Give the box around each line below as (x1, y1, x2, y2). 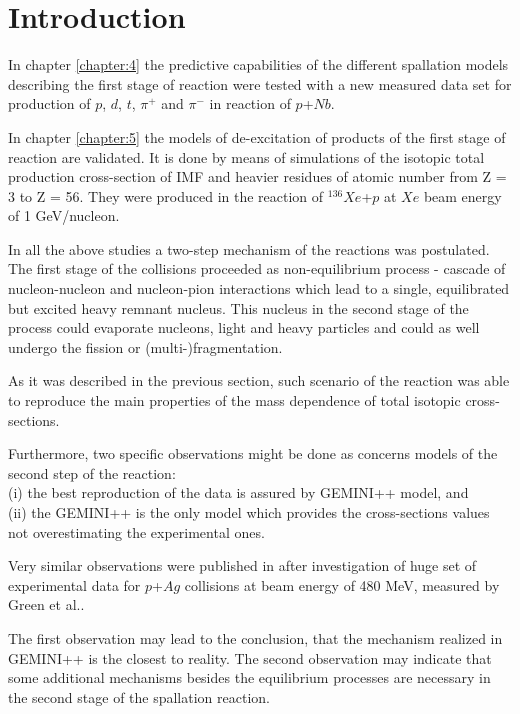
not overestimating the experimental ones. (8, 521, 265, 542)
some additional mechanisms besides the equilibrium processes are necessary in (8, 667, 491, 688)
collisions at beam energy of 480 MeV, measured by (184, 574, 500, 595)
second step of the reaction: (8, 462, 176, 483)
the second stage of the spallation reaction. (8, 686, 270, 707)
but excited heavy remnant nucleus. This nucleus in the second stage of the (8, 297, 469, 318)
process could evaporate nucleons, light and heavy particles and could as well (8, 317, 480, 338)
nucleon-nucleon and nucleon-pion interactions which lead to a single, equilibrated (8, 278, 510, 299)
